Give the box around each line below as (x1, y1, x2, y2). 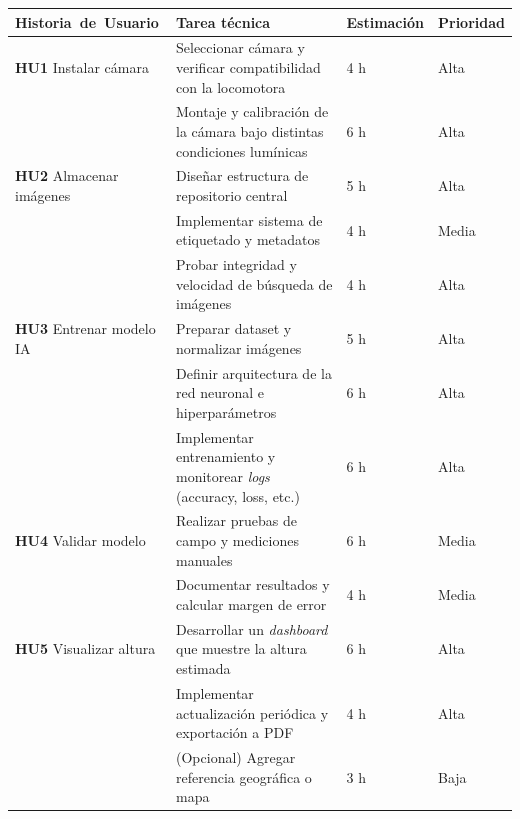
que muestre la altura (176, 638, 307, 659)
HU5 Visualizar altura (15, 638, 156, 659)
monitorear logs (176, 465, 270, 486)
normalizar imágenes (176, 337, 302, 358)
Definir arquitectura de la (176, 362, 332, 383)
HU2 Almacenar (15, 165, 119, 186)
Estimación (346, 11, 424, 32)
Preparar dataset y (176, 318, 292, 339)
